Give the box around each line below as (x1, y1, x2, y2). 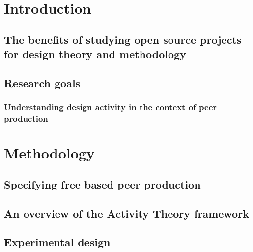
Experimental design (4, 234, 111, 250)
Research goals (4, 75, 81, 90)
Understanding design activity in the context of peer (4, 101, 217, 113)
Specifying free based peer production (4, 176, 201, 191)
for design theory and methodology (4, 46, 186, 62)
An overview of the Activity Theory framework (4, 205, 249, 220)
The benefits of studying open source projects (4, 31, 242, 47)
